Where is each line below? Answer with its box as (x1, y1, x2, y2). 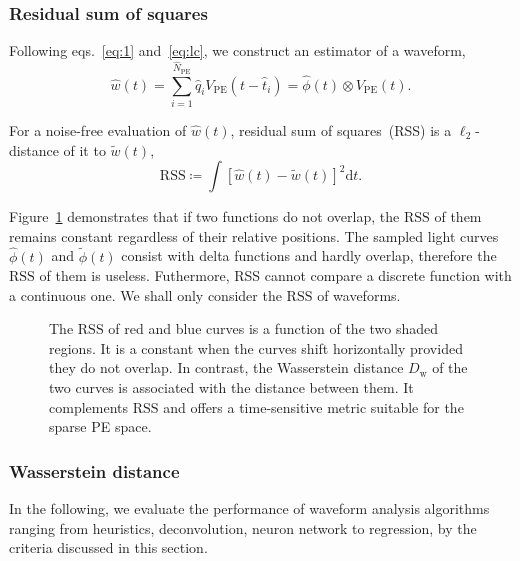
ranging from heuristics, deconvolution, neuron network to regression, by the (9, 517, 477, 538)
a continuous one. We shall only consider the (9, 284, 282, 305)
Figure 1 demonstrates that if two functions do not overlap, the (9, 206, 400, 227)
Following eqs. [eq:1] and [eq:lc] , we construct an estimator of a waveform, (9, 40, 466, 61)
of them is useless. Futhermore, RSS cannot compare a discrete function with (39, 265, 512, 286)
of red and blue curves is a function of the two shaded (108, 318, 439, 339)
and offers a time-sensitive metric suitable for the (163, 396, 464, 417)
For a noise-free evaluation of (9, 119, 187, 140)
